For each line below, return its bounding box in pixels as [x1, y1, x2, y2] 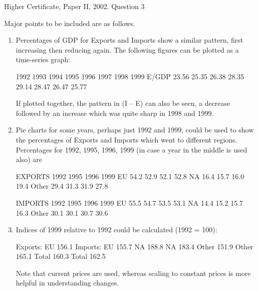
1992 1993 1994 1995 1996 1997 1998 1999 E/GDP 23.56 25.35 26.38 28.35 [16, 71, 244, 81]
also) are [16, 154, 43, 165]
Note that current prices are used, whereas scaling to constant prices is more [16, 267, 251, 278]
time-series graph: [16, 54, 71, 65]
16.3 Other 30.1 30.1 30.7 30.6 [16, 207, 108, 218]
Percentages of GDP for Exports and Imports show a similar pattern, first [16, 35, 243, 45]
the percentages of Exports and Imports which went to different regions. [16, 134, 237, 144]
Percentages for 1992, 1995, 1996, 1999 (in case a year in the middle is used [16, 144, 247, 155]
